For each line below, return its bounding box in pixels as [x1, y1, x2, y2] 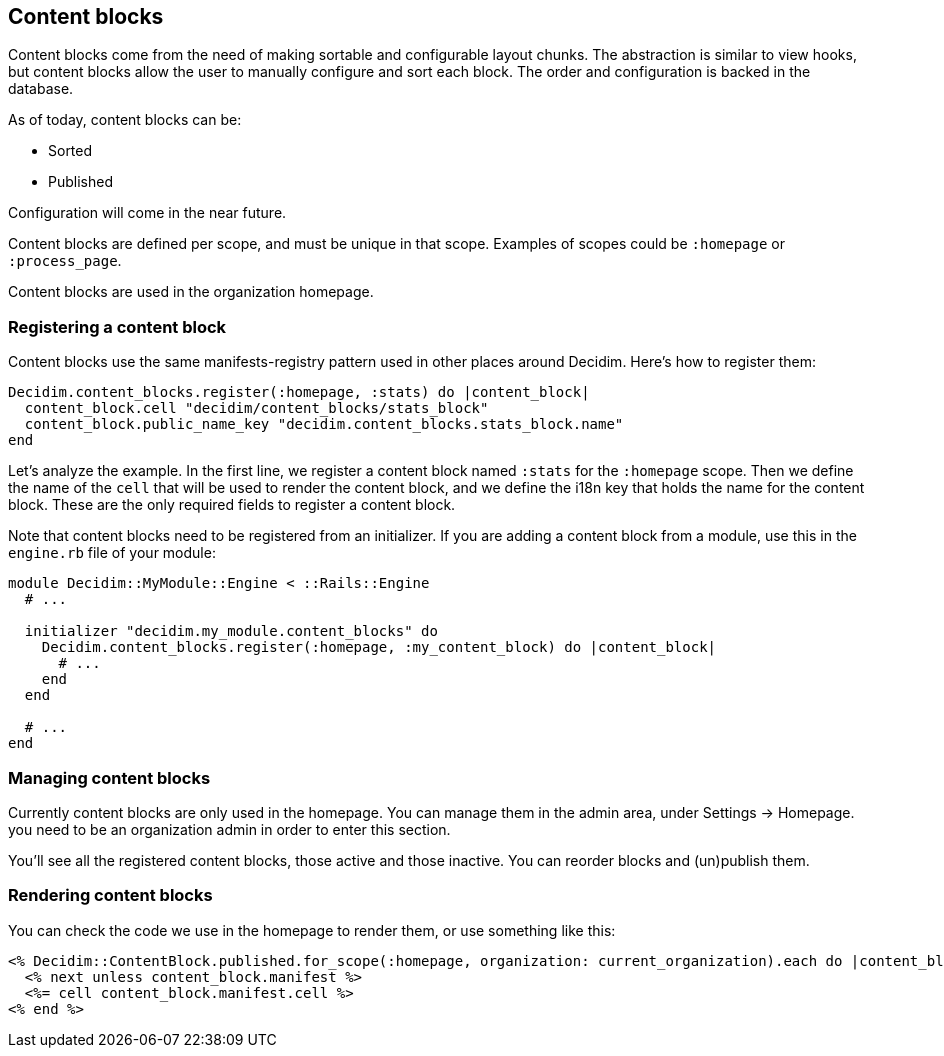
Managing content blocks [8, 767, 211, 788]
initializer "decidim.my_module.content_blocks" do [24, 623, 438, 640]
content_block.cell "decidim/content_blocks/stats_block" [24, 400, 489, 417]
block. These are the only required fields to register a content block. [8, 496, 456, 514]
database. [8, 80, 74, 98]
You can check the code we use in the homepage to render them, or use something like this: [8, 921, 616, 939]
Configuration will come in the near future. [8, 204, 287, 222]
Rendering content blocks [8, 885, 213, 906]
